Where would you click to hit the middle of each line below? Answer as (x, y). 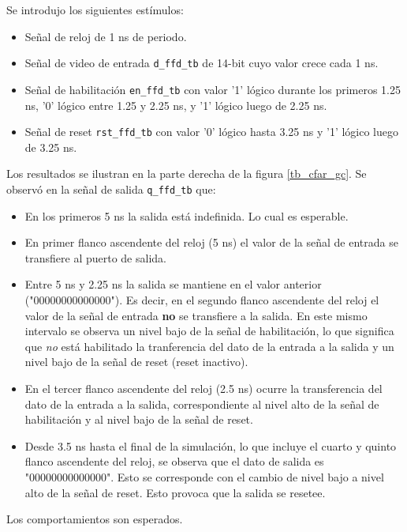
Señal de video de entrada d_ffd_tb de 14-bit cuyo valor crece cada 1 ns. (202, 63)
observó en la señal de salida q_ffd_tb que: (111, 189)
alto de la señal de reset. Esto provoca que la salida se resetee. (175, 492)
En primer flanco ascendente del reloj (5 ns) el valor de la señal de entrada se (211, 242)
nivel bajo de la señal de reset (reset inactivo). (136, 362)
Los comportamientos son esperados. (95, 519)
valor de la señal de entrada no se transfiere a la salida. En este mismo (196, 315)
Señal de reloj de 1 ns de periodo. (106, 36)
